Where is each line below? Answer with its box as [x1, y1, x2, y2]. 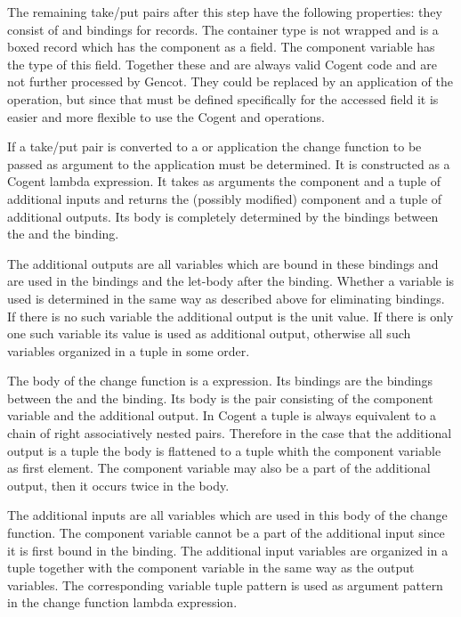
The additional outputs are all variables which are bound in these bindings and [7, 254, 439, 272]
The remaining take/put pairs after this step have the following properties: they [7, 3, 442, 20]
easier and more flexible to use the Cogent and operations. [7, 107, 325, 126]
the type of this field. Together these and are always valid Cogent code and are [7, 54, 437, 73]
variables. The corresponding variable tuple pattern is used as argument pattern [7, 575, 443, 594]
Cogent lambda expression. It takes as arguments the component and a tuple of [7, 172, 441, 191]
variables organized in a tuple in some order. [7, 341, 250, 360]
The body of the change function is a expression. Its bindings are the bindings [7, 371, 433, 390]
